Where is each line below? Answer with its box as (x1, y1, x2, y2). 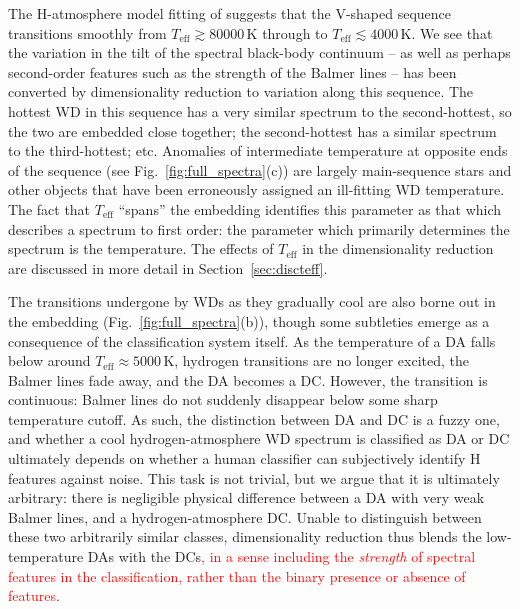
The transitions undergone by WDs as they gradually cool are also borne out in (8, 291, 496, 312)
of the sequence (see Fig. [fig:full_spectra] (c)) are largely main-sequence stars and (8, 159, 512, 180)
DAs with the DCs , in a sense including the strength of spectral (87, 546, 476, 567)
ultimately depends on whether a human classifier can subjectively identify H (8, 448, 481, 469)
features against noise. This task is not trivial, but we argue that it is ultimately (8, 467, 500, 488)
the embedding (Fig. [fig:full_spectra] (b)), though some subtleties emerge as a (8, 310, 490, 331)
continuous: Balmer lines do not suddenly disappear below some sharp (8, 389, 438, 410)
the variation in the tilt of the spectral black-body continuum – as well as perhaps (8, 42, 511, 63)
